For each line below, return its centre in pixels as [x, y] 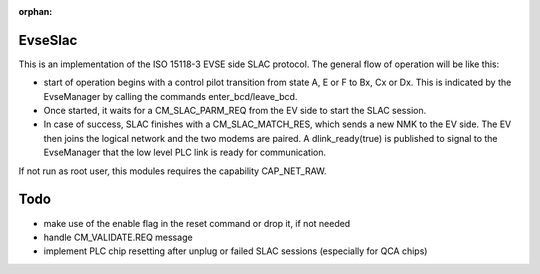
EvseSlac [48, 40]
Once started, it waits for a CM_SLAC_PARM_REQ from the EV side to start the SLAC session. [235, 111]
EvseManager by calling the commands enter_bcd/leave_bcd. [170, 96]
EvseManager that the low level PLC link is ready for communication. [185, 152]
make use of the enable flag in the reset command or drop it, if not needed [197, 223]
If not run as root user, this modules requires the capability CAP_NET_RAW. [172, 171]
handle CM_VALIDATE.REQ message [118, 237]
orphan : [35, 11]
